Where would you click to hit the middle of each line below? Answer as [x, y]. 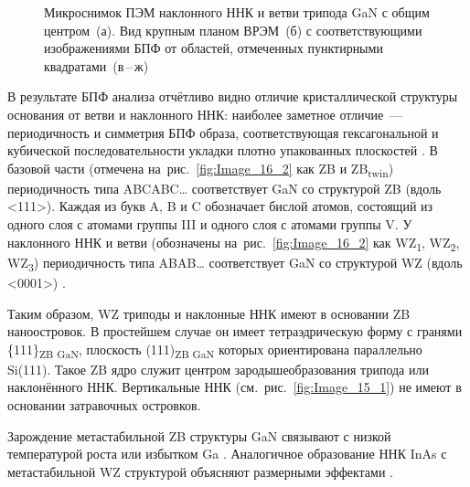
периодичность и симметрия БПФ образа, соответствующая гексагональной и [223, 132]
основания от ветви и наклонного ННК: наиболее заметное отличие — [205, 114]
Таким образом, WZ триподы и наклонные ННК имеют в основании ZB [209, 313]
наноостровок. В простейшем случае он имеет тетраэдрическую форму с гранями [235, 331]
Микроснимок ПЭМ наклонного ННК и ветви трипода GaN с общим [237, 12]
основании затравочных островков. [104, 405]
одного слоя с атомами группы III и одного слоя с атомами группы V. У [210, 224]
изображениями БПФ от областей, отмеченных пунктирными [214, 48]
